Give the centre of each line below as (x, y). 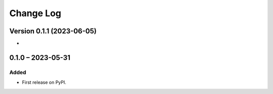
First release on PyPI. (44, 82)
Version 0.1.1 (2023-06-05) (53, 31)
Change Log (35, 13)
